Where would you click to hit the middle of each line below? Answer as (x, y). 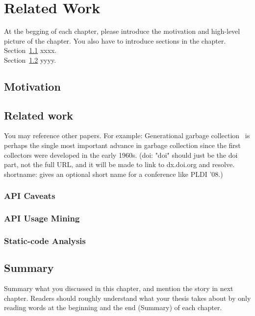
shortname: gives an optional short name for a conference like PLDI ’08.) (114, 174)
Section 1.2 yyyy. (30, 60)
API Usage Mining (42, 218)
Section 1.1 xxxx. (30, 50)
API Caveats (30, 196)
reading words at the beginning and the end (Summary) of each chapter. (113, 307)
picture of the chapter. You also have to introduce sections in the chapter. (115, 40)
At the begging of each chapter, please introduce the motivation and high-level (122, 31)
